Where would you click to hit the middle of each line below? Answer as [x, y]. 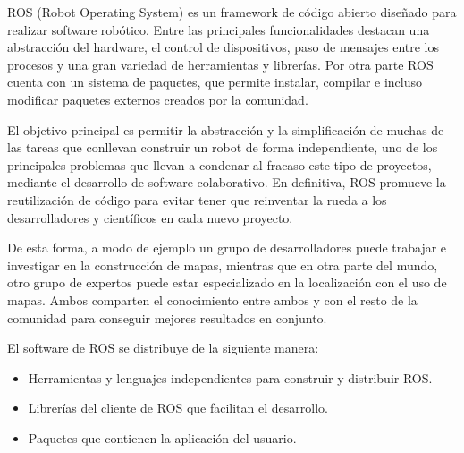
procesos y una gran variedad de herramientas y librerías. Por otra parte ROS [220, 64]
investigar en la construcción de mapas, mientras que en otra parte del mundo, [223, 265]
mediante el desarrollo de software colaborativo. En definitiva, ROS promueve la [227, 182]
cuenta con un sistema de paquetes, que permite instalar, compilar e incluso [215, 82]
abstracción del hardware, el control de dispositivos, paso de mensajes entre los [223, 47]
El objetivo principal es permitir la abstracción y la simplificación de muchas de [226, 129]
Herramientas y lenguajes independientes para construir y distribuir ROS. [230, 377]
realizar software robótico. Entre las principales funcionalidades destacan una [219, 29]
